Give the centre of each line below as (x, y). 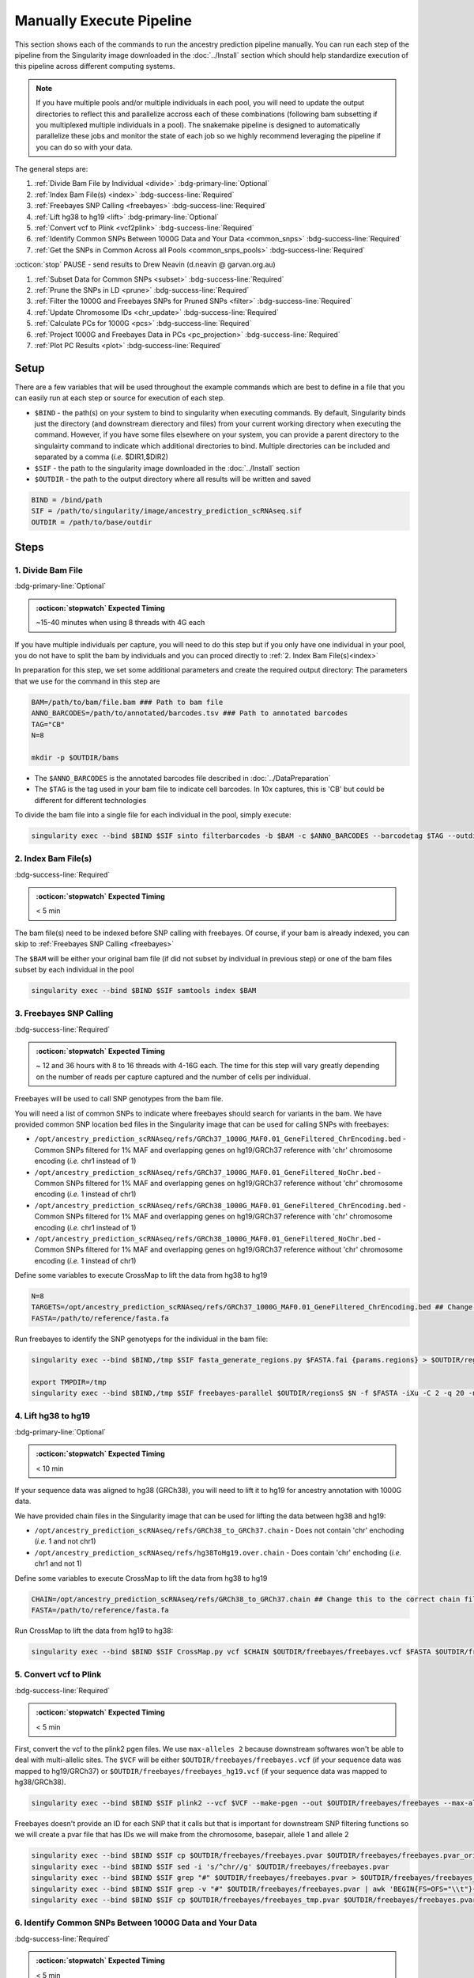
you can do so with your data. (85, 147)
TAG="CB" (48, 724)
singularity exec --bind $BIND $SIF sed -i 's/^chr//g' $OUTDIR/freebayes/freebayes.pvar (211, 1866)
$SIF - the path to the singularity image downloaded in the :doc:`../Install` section (167, 468)
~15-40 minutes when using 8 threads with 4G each (120, 623)
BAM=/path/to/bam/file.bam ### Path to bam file (127, 702)
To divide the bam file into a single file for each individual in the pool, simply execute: (153, 814)
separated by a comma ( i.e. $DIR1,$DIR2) (102, 457)
